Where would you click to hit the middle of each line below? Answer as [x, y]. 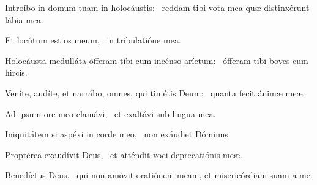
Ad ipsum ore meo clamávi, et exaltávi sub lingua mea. [110, 113]
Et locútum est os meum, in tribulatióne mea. [93, 40]
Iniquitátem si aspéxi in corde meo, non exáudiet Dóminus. [118, 134]
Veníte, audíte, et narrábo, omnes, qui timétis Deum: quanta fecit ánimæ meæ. [155, 92]
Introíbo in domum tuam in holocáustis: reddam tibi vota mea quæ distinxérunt [157, 7]
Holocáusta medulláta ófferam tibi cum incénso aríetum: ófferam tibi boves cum [157, 60]
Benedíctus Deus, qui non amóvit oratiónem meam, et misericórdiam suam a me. [159, 175]
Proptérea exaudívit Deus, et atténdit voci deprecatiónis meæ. [124, 154]
